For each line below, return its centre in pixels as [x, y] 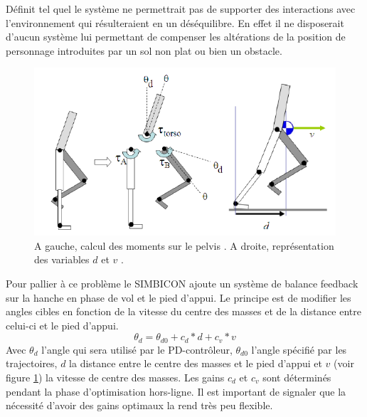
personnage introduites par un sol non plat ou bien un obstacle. [144, 50]
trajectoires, [32, 363]
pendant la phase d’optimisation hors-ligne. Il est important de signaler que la [176, 391]
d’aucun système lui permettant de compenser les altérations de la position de [176, 37]
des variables [62, 259]
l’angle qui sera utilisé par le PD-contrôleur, [137, 349]
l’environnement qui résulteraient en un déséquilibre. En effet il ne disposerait [175, 22]
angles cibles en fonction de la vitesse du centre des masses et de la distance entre [183, 311]
